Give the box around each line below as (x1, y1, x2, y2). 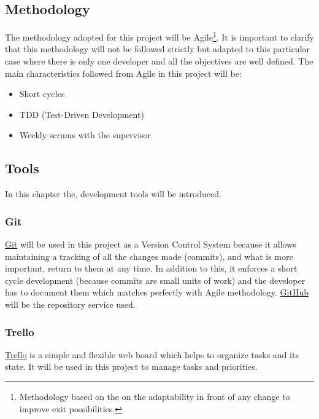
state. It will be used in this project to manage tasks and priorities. (5, 360, 258, 373)
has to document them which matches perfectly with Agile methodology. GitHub (5, 286, 309, 299)
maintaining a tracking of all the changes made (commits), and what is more (5, 249, 293, 262)
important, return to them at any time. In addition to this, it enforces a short (5, 262, 298, 275)
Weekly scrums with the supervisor (19, 128, 152, 141)
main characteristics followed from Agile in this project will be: (5, 66, 242, 79)
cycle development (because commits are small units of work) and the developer (5, 273, 306, 286)
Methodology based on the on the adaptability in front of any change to (19, 390, 290, 402)
